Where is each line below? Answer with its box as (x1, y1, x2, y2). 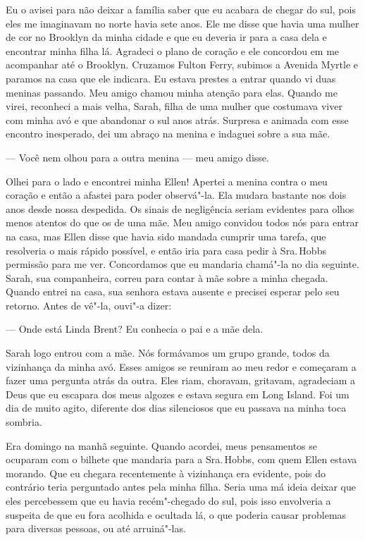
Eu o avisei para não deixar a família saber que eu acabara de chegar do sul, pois (6, 2, 356, 16)
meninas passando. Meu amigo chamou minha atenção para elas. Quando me (6, 85, 338, 99)
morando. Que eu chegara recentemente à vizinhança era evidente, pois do (6, 465, 326, 480)
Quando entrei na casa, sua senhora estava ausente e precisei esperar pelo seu (6, 284, 340, 299)
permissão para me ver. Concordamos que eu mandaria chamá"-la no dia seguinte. (6, 257, 359, 271)
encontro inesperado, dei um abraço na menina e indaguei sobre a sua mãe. (6, 126, 330, 141)
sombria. (6, 415, 42, 429)
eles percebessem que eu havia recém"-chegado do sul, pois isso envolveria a (6, 493, 331, 508)
